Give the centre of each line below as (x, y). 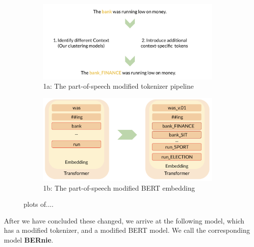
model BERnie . (29, 239)
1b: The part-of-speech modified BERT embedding (119, 187)
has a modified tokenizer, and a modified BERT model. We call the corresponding (127, 230)
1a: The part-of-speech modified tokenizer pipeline (118, 86)
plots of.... (39, 204)
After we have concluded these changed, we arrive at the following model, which (124, 220)
